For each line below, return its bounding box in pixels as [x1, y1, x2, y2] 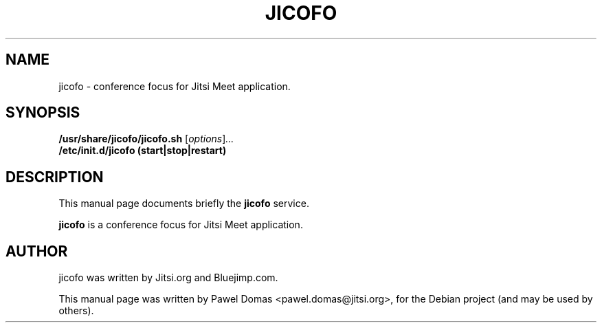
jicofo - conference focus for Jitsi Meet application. [58, 80, 291, 92]
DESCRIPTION [5, 168, 104, 186]
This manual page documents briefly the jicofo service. [58, 197, 309, 210]
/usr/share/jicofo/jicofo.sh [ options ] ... [58, 133, 234, 145]
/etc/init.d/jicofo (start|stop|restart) [58, 144, 227, 157]
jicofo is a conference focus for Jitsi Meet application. [58, 219, 303, 231]
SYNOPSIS [5, 104, 80, 122]
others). [58, 305, 94, 317]
